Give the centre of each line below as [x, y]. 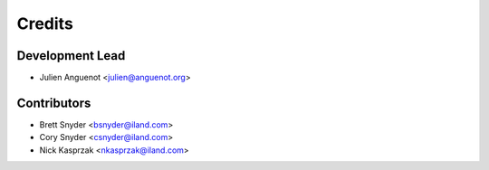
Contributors [54, 103]
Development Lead [71, 56]
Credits [45, 24]
